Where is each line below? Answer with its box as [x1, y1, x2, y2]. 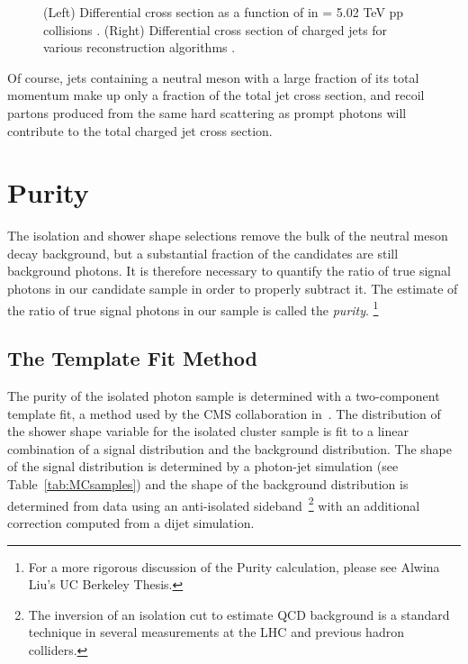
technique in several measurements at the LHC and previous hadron [28, 623, 404, 641]
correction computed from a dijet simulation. [7, 513, 255, 532]
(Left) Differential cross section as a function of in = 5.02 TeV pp [43, 3, 404, 21]
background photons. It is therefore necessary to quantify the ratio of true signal [7, 261, 451, 280]
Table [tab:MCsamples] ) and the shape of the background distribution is [7, 475, 409, 494]
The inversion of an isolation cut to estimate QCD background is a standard [28, 605, 450, 623]
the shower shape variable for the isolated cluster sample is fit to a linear [7, 422, 409, 441]
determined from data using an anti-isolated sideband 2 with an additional [7, 493, 420, 514]
